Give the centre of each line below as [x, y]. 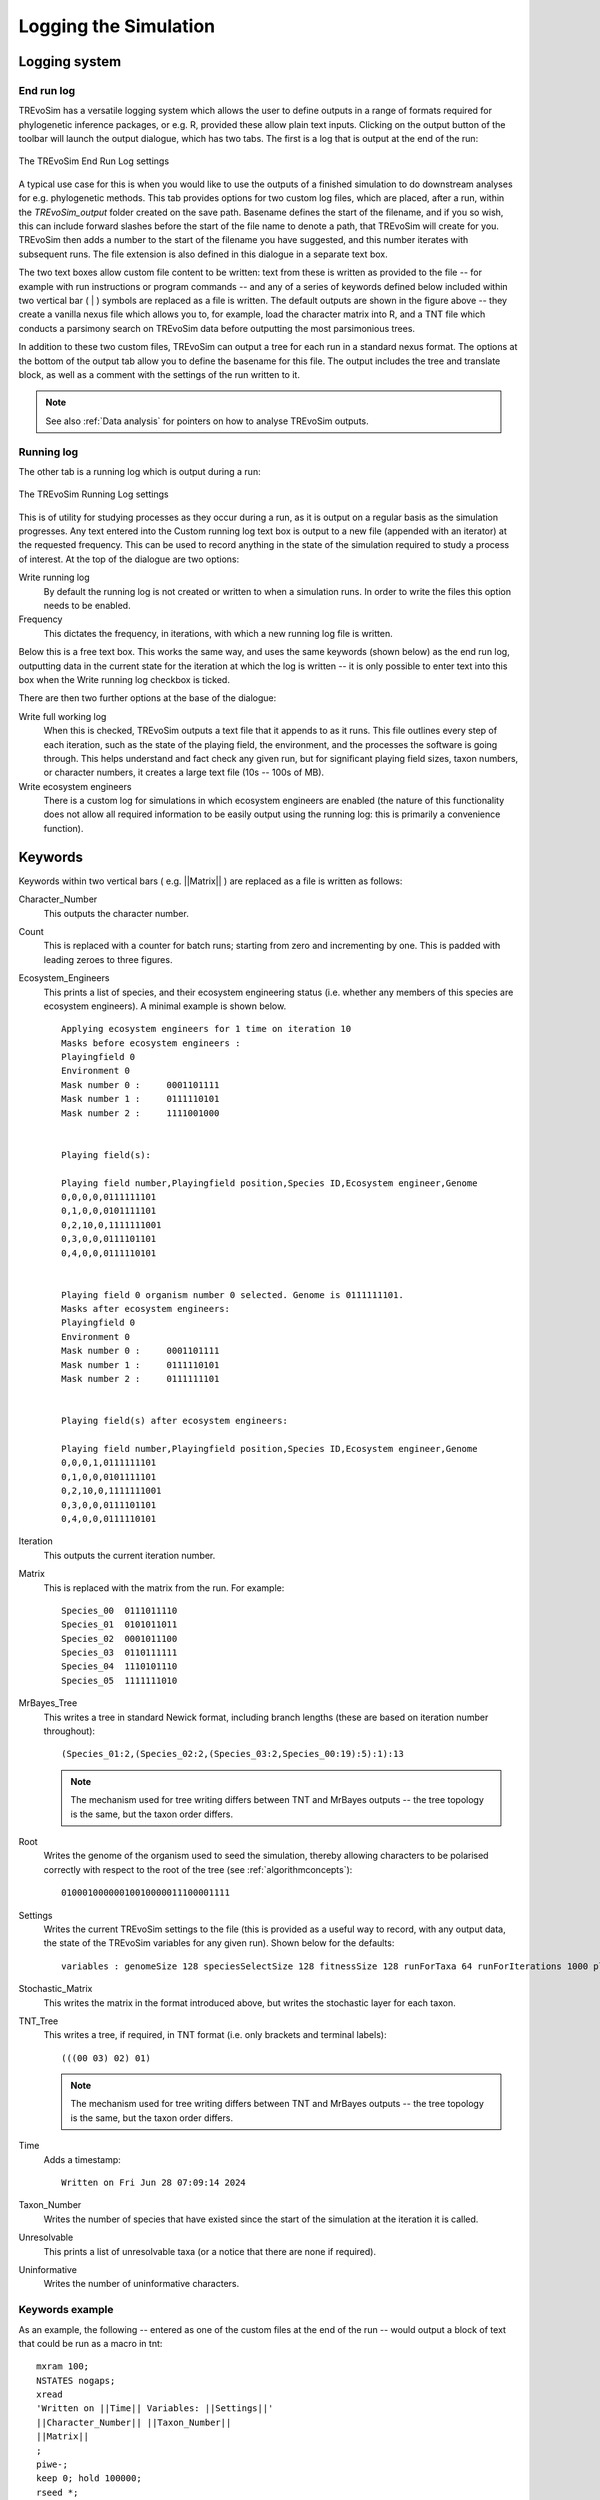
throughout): [69, 1731]
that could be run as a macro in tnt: [90, 2343]
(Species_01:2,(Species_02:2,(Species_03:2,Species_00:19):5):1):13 [232, 1754]
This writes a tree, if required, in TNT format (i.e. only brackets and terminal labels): [215, 2035]
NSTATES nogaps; [76, 2380]
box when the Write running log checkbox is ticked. [124, 679]
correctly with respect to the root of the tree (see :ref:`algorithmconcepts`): [198, 1869]
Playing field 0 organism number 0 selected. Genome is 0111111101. [232, 1294]
